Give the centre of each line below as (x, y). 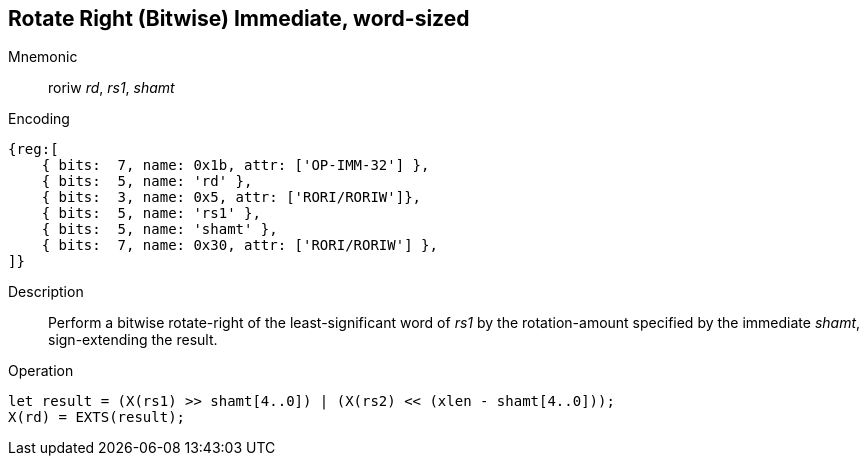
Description (46, 292)
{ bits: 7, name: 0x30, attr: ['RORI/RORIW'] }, (239, 245)
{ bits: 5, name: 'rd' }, (147, 181)
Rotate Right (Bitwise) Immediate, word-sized (239, 18)
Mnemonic (43, 57)
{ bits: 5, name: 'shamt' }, (159, 229)
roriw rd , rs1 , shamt (111, 88)
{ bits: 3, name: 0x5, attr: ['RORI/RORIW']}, (231, 197)
